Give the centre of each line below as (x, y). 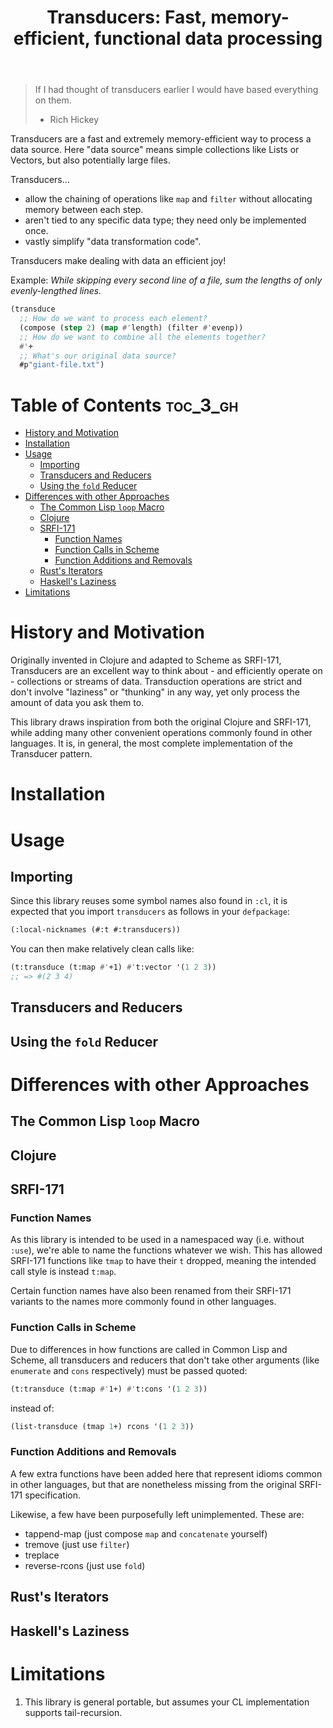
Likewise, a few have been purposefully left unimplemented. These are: (157, 1514)
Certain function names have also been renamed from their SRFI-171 (151, 1291)
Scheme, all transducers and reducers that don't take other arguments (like (165, 1360)
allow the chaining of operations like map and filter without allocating (168, 199)
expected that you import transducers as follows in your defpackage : (150, 912)
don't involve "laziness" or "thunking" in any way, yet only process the (155, 692)
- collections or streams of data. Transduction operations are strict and (156, 682)
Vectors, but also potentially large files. (90, 160)
